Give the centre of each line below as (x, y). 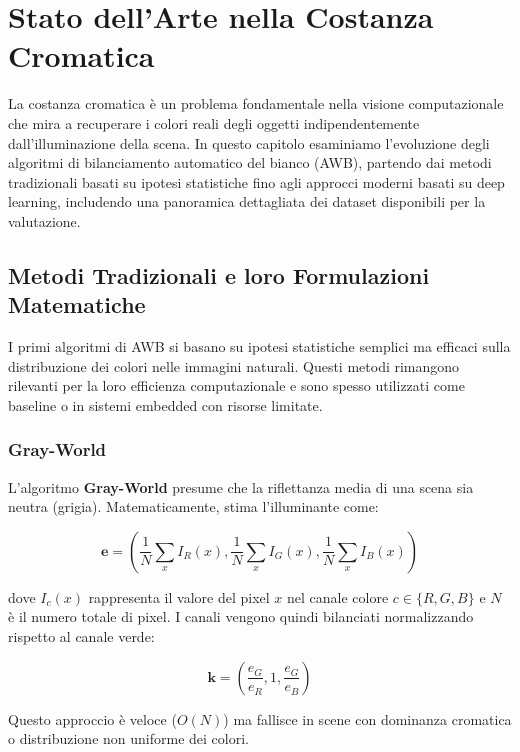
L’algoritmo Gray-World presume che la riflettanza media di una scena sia (241, 486)
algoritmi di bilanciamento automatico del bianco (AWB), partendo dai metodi (250, 162)
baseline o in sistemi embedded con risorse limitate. (165, 404)
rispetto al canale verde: (81, 636)
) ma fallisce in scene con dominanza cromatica (367, 718)
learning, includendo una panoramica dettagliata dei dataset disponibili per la (247, 201)
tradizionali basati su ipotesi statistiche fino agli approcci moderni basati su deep (256, 181)
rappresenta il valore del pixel (179, 596)
